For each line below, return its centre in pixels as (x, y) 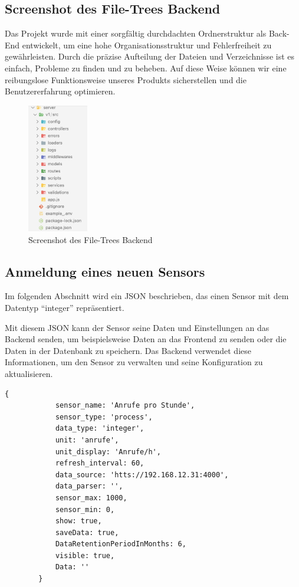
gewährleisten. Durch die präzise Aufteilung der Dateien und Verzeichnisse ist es (150, 56)
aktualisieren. (29, 373)
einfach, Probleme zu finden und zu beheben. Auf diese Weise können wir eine (146, 68)
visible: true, (85, 555)
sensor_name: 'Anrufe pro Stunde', (125, 406)
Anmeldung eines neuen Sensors (105, 271)
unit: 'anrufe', (87, 440)
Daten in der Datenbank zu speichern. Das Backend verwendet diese (128, 350)
